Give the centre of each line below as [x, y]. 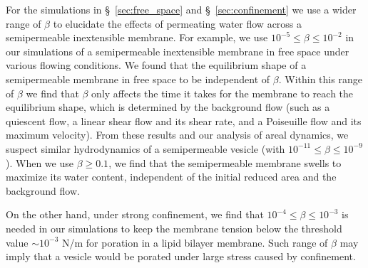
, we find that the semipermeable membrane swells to [225, 162]
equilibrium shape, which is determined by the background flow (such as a [168, 107]
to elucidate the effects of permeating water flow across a [178, 23]
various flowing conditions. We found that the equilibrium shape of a [156, 65]
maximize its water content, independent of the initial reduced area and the [171, 177]
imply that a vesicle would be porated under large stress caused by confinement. [181, 256]
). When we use [40, 162]
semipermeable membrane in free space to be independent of [138, 79]
